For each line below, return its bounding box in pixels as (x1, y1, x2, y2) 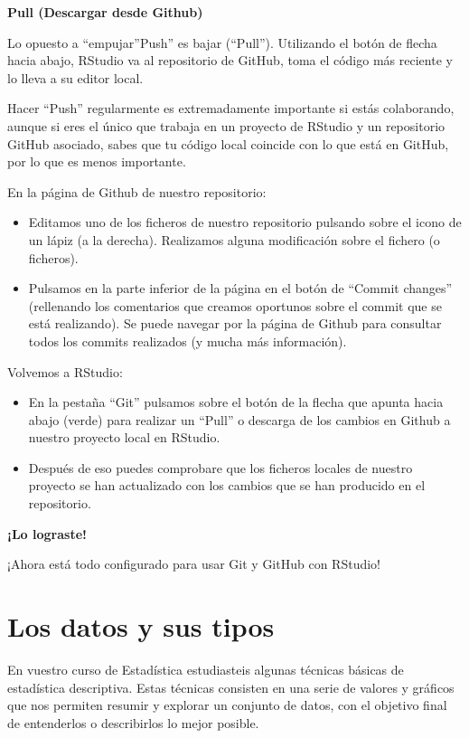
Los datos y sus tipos (7, 608, 275, 645)
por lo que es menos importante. (7, 152, 186, 171)
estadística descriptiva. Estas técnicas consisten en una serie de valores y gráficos (7, 677, 455, 696)
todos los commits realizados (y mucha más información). (28, 331, 347, 350)
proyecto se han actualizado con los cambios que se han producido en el (28, 476, 426, 495)
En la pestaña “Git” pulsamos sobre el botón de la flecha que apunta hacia (28, 393, 444, 412)
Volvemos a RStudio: (7, 362, 123, 381)
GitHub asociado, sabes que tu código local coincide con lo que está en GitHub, (7, 134, 449, 153)
